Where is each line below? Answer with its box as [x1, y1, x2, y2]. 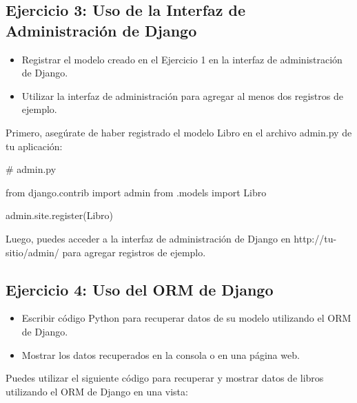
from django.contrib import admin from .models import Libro [6, 185, 267, 199]
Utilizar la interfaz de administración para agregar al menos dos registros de [21, 88, 343, 103]
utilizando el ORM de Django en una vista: [6, 384, 188, 398]
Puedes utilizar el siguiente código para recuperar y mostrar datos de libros [6, 371, 324, 385]
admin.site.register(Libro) [6, 208, 114, 223]
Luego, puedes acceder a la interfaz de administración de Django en [6, 231, 291, 245]
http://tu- [294, 231, 337, 245]
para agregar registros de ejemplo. [62, 245, 206, 259]
